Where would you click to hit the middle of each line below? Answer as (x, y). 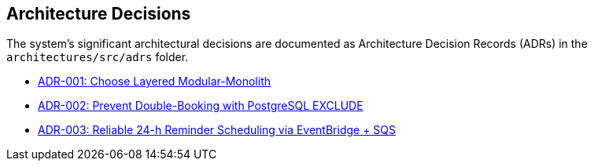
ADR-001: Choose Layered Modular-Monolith (155, 82)
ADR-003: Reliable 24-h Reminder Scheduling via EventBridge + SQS (217, 130)
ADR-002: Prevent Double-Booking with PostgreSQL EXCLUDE (201, 106)
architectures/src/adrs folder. (98, 57)
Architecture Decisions (99, 14)
